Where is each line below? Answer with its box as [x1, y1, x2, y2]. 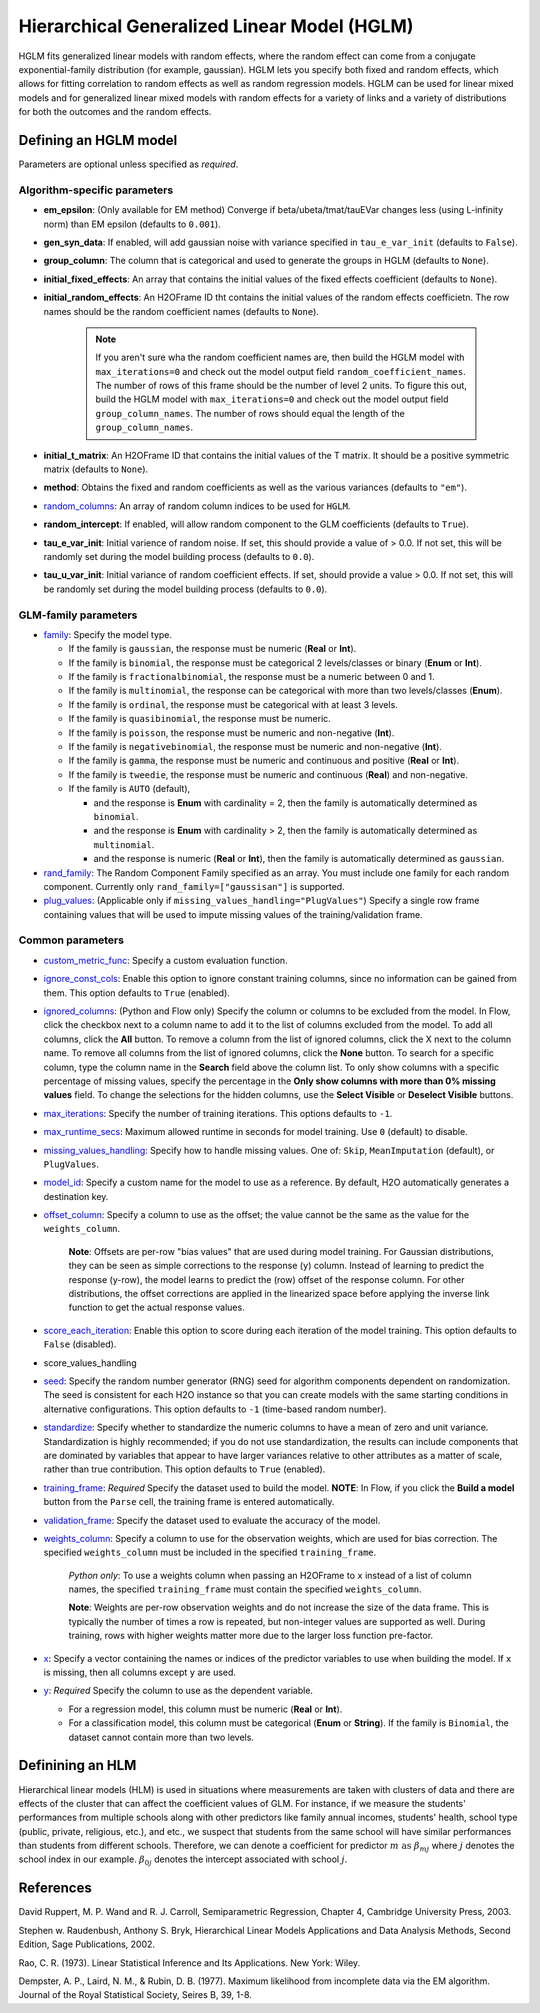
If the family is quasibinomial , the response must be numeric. [68, 713, 332, 725]
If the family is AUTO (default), [68, 783, 191, 795]
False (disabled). [43, 1338, 117, 1350]
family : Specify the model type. [43, 628, 173, 640]
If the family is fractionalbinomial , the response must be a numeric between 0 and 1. [68, 671, 435, 683]
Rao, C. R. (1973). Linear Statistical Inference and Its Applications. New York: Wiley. [18, 1956, 361, 1969]
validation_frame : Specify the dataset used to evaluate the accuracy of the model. [43, 1514, 381, 1526]
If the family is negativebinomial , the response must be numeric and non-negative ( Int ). [68, 741, 442, 753]
